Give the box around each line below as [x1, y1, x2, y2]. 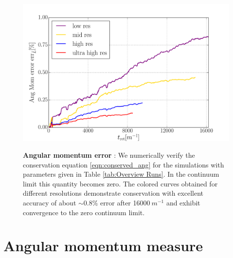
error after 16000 [100, 197, 150, 207]
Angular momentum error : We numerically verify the [23, 149, 195, 160]
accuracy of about [23, 197, 76, 207]
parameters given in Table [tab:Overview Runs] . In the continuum [23, 169, 219, 179]
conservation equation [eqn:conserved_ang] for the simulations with [23, 159, 224, 169]
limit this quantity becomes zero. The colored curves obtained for [23, 178, 218, 188]
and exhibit [166, 197, 200, 207]
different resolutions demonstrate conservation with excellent [23, 188, 204, 198]
